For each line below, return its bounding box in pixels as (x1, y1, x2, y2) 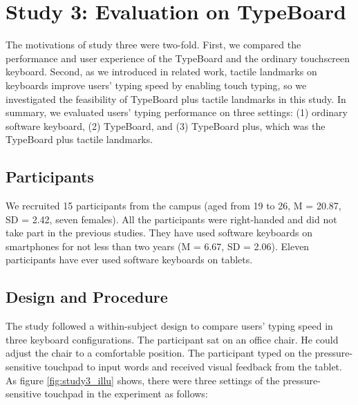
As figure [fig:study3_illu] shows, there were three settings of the (6, 373, 280, 387)
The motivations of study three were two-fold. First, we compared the (6, 37, 301, 52)
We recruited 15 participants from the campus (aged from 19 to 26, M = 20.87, (6, 198, 341, 213)
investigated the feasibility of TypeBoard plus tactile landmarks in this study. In (6, 91, 346, 106)
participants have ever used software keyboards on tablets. (6, 252, 253, 267)
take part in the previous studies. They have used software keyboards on (6, 225, 312, 240)
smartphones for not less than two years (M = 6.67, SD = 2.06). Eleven (6, 238, 310, 253)
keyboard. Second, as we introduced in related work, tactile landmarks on (6, 64, 317, 79)
